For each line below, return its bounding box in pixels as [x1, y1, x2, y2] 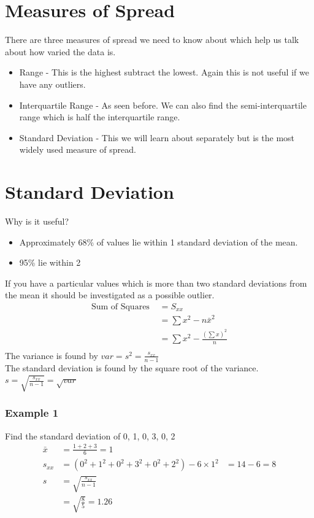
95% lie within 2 [19, 256, 81, 269]
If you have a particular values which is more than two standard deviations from [5, 276, 307, 289]
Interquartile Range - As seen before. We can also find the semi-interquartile [19, 98, 307, 111]
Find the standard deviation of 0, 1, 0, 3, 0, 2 [5, 429, 175, 442]
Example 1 [5, 405, 59, 420]
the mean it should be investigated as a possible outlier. [5, 288, 215, 301]
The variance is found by [5, 349, 98, 361]
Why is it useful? [5, 215, 69, 227]
